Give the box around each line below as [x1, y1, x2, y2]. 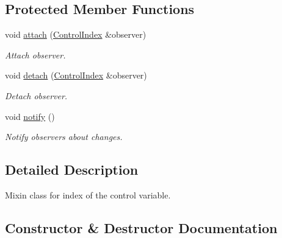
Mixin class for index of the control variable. [5, 188, 171, 201]
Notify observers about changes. [5, 130, 123, 143]
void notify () [5, 110, 55, 122]
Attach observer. [5, 48, 66, 61]
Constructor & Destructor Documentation [5, 218, 278, 237]
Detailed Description [5, 160, 139, 179]
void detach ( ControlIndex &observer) [5, 69, 147, 82]
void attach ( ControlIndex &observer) [5, 28, 146, 41]
